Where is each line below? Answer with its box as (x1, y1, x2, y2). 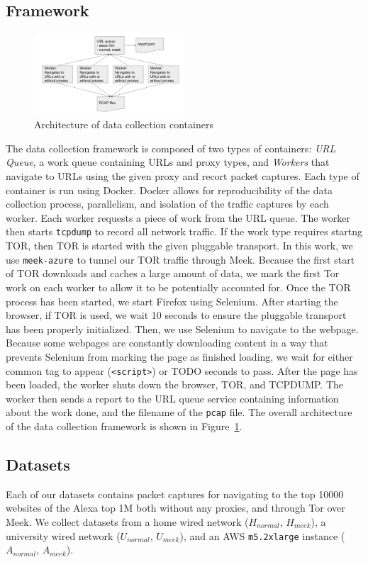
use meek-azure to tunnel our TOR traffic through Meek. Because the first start (6, 252, 355, 266)
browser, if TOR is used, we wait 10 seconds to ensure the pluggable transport (6, 308, 347, 322)
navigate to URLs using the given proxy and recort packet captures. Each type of (6, 169, 359, 184)
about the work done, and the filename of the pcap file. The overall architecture (6, 405, 352, 420)
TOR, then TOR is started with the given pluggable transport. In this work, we (6, 238, 353, 253)
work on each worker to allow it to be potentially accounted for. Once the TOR (6, 279, 351, 294)
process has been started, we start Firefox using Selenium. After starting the (6, 293, 338, 308)
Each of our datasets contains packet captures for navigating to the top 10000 (6, 486, 344, 501)
